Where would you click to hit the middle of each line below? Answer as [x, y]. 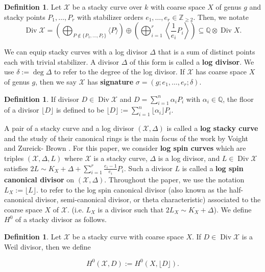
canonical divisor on [39, 179]
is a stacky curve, [121, 158]
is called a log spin [213, 168]
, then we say [56, 81]
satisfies [16, 168]
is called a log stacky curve [212, 128]
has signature [111, 81]
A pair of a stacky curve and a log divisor [69, 128]
